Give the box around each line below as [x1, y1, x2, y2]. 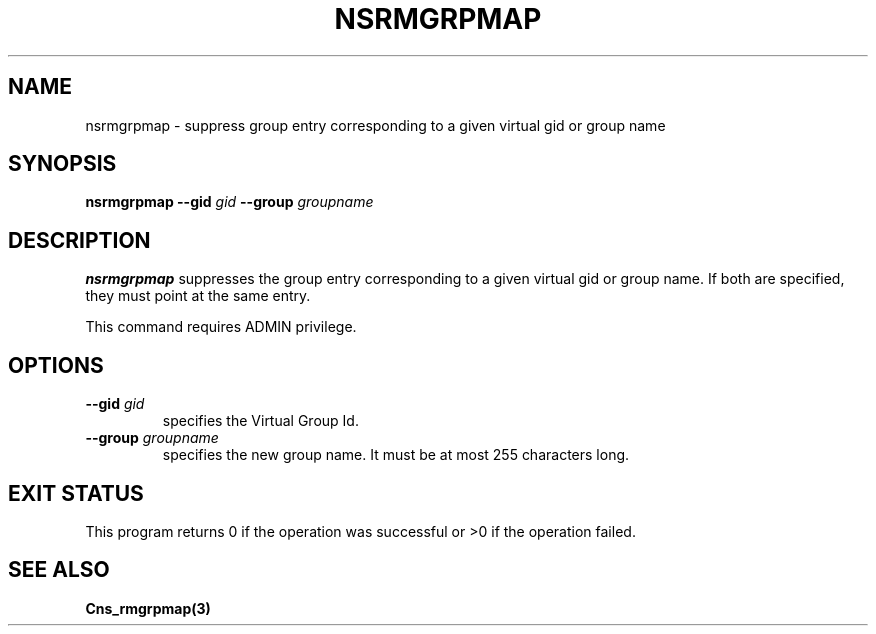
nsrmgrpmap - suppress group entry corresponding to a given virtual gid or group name [85, 116, 666, 134]
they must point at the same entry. [85, 287, 311, 305]
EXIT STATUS [8, 480, 144, 506]
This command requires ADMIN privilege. [85, 318, 357, 336]
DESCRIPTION [8, 227, 151, 253]
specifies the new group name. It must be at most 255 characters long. [162, 446, 630, 464]
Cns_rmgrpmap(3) [85, 599, 211, 617]
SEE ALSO [8, 557, 110, 583]
